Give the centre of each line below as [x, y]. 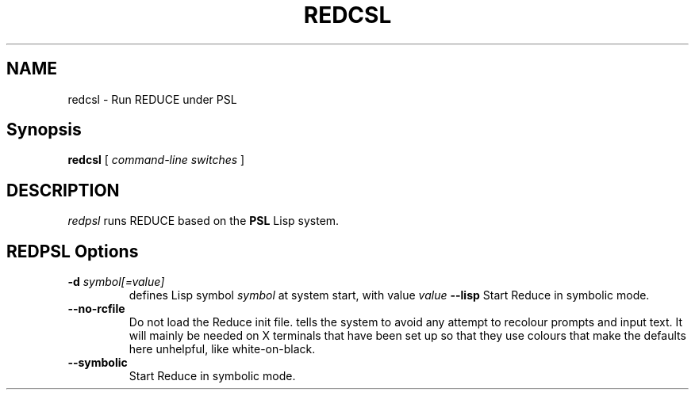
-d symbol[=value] [116, 282]
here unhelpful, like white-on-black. [222, 349]
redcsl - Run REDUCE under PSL [152, 99]
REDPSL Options [73, 251]
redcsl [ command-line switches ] [156, 160]
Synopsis [44, 130]
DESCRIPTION [63, 190]
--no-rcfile [96, 309]
